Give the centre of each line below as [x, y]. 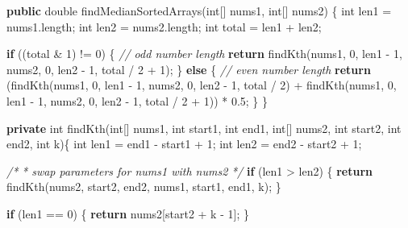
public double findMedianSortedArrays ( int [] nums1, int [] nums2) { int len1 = [199, 10]
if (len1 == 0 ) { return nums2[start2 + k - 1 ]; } [128, 213]
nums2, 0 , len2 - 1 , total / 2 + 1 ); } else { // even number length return [189, 69]
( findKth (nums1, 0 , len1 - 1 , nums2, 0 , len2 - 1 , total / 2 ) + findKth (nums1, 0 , [202, 85]
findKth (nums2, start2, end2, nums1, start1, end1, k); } [144, 187]
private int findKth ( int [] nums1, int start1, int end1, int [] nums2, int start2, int [204, 128]
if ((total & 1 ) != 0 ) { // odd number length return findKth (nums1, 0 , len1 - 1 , [204, 54]
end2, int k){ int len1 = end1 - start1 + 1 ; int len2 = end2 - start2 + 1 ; [184, 144]
